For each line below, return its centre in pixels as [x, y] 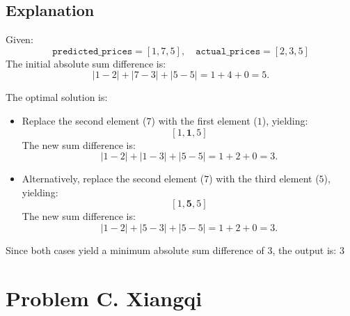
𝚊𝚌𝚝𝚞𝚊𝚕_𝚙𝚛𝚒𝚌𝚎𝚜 [228, 51]
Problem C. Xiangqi [104, 298]
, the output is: [304, 250]
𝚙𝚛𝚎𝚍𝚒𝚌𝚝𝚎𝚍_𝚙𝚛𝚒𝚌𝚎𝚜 [93, 51]
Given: [19, 39]
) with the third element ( [264, 179]
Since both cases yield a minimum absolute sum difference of [135, 250]
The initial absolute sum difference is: [86, 63]
